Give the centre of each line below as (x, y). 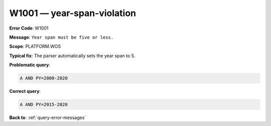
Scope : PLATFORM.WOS (35, 46)
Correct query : (25, 91)
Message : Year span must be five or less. (61, 37)
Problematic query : (30, 65)
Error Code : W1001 (29, 28)
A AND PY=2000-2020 (44, 78)
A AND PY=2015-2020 (44, 105)
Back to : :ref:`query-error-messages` (48, 117)
